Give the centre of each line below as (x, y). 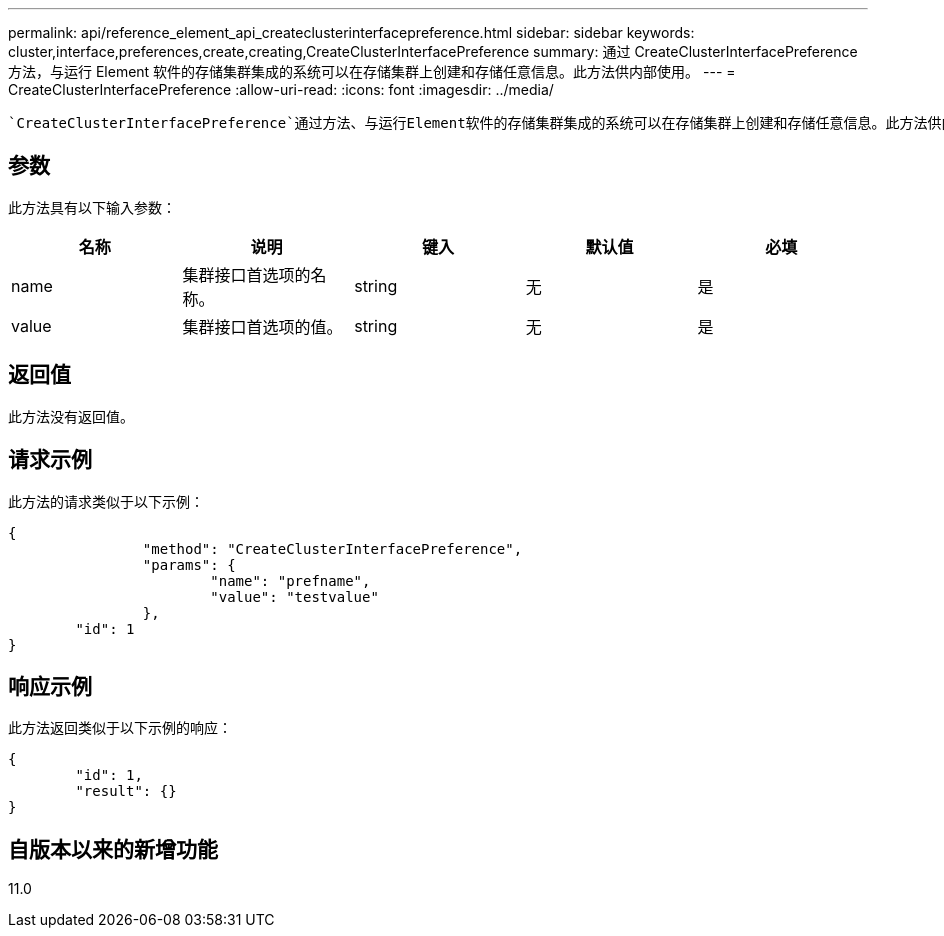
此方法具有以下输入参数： (92, 207)
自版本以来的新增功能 (113, 849)
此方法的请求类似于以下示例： (106, 501)
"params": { (189, 564)
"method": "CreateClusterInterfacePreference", (332, 548)
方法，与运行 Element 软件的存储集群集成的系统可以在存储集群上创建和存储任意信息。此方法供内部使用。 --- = (372, 71)
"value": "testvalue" (294, 596)
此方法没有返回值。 (71, 416)
